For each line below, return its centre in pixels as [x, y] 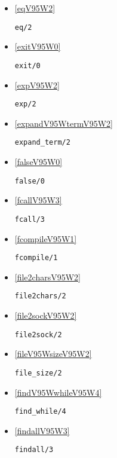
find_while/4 [40, 412]
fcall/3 [30, 219]
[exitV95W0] [38, 46]
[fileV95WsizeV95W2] [53, 354]
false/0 [30, 181]
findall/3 [34, 450]
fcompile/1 [36, 258]
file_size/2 [38, 373]
